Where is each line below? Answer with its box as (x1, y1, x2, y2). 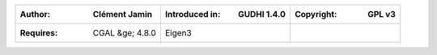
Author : (19, 9, 51, 19)
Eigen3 (164, 27, 192, 38)
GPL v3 (367, 9, 397, 19)
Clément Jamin (92, 9, 153, 19)
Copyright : (294, 9, 337, 19)
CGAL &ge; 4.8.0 (92, 27, 157, 38)
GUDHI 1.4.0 (237, 9, 286, 19)
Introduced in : (164, 9, 221, 19)
